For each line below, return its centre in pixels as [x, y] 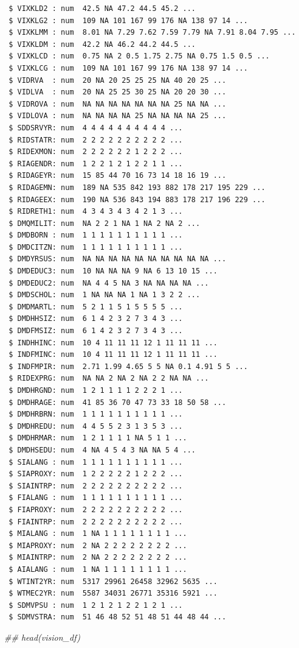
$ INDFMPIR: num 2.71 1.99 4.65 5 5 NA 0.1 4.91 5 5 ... [128, 366]
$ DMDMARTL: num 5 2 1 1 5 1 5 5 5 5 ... [96, 307]
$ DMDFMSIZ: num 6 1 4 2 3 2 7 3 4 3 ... [96, 331]
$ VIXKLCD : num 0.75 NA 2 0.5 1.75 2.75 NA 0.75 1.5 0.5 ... [139, 56]
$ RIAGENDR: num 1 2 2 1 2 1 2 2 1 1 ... [96, 164]
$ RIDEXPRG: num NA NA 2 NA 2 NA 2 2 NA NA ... [109, 379]
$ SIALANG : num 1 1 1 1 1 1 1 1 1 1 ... [96, 462]
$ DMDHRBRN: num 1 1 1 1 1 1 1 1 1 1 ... [96, 414]
